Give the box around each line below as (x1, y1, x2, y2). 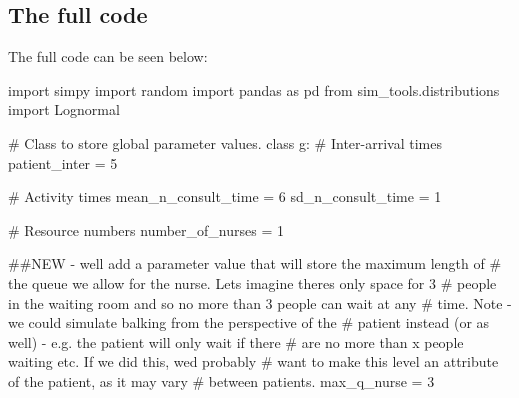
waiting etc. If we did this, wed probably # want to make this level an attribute (8, 351, 499, 372)
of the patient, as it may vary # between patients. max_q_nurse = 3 (8, 370, 435, 391)
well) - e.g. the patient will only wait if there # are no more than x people (8, 331, 464, 352)
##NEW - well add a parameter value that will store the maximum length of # (8, 253, 502, 274)
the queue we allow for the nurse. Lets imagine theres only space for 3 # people (8, 272, 497, 293)
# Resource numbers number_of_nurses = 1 (8, 219, 285, 240)
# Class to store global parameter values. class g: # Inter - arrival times (8, 132, 442, 153)
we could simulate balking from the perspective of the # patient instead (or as (8, 312, 490, 333)
